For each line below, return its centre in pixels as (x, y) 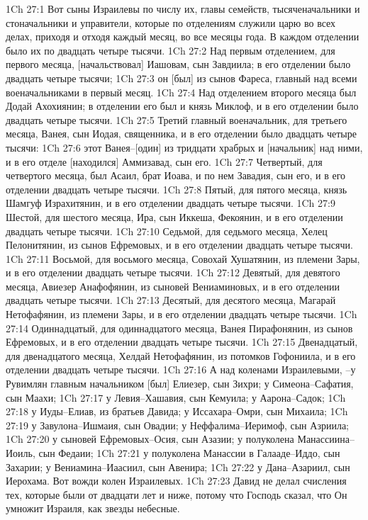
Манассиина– (326, 439)
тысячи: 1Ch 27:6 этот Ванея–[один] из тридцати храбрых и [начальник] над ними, (184, 147)
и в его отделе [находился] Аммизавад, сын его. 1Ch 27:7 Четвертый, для (164, 161)
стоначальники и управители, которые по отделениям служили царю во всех (171, 22)
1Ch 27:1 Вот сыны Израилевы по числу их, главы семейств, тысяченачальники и (183, 9)
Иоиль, (21, 453)
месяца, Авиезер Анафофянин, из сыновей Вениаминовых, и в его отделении (173, 286)
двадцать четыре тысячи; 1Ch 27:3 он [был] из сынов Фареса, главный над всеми (182, 78)
